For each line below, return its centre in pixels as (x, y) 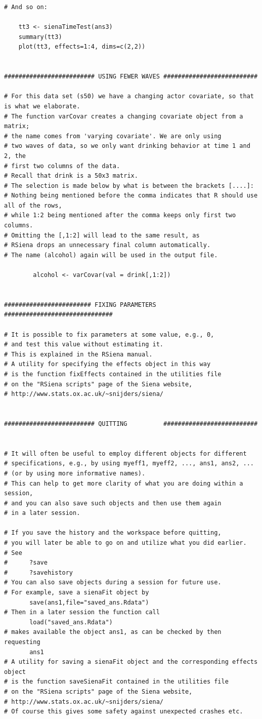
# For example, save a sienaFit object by (77, 593)
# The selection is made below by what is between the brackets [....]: (129, 186)
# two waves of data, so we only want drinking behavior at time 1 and (127, 146)
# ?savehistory (39, 572)
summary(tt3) (40, 37)
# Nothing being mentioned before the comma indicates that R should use (131, 196)
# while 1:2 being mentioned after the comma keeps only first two (120, 215)
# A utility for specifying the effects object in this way (107, 364)
